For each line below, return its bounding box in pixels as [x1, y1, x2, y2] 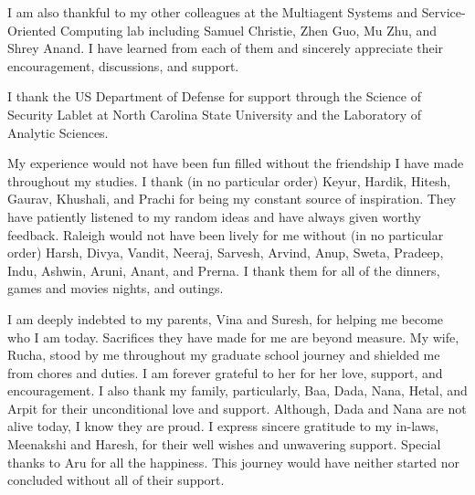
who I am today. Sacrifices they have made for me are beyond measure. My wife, [7, 327, 459, 346]
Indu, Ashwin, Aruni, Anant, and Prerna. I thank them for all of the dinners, [7, 260, 440, 279]
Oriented [7, 20, 57, 39]
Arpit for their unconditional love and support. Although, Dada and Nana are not [7, 398, 467, 417]
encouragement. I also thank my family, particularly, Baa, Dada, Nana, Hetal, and [7, 381, 468, 400]
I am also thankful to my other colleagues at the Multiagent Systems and [7, 3, 418, 21]
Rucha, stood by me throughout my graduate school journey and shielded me [7, 345, 440, 364]
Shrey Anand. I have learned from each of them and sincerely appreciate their [7, 38, 444, 58]
